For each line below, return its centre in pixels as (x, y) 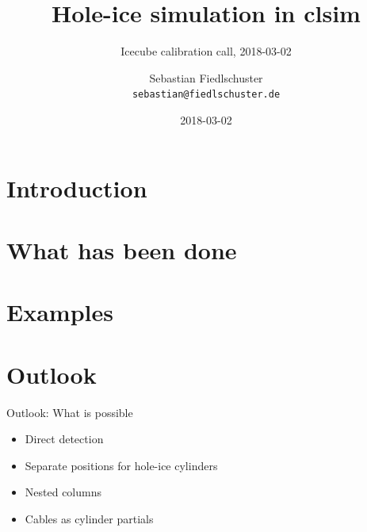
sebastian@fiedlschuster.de (206, 95)
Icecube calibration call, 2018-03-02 (206, 51)
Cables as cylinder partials (89, 519)
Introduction (77, 188)
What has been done (122, 249)
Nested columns (63, 492)
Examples (60, 312)
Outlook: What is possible (70, 412)
